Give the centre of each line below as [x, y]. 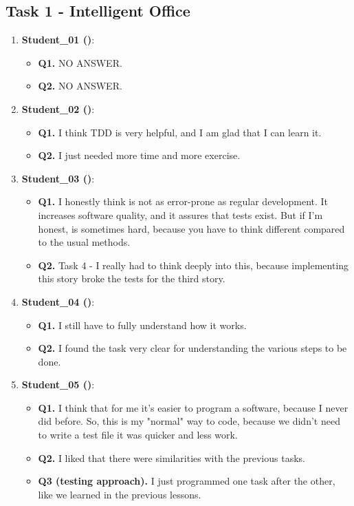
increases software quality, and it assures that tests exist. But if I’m [180, 214]
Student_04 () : [58, 301]
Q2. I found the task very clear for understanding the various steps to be [192, 348]
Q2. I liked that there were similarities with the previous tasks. [172, 457]
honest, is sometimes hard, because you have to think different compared [191, 228]
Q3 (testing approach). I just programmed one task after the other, [187, 481]
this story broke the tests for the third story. [132, 278]
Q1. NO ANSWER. [80, 62]
